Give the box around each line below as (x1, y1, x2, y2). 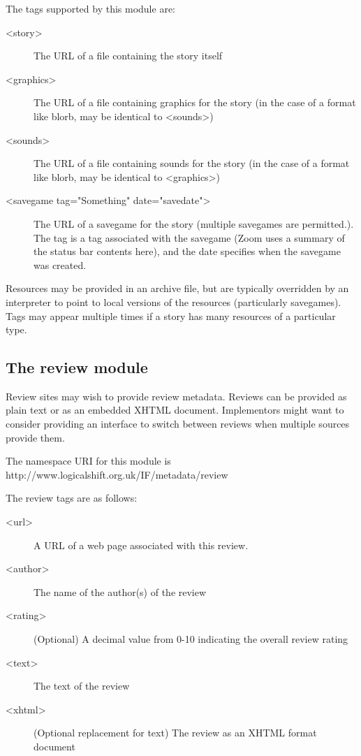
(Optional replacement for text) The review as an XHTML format (34, 725, 317, 740)
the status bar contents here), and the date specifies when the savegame (34, 244, 341, 259)
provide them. (6, 430, 65, 444)
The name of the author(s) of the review (34, 584, 207, 599)
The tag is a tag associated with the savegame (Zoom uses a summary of (34, 230, 345, 245)
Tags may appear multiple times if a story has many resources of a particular (6, 308, 336, 323)
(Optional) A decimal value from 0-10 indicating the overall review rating (34, 632, 348, 646)
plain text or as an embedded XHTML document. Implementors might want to (6, 402, 344, 417)
